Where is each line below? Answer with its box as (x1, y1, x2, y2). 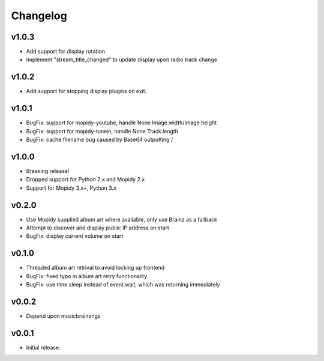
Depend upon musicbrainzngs (26, 312, 101, 320)
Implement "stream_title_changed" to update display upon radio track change (26, 56, 218, 63)
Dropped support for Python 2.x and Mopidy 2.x (26, 176, 145, 183)
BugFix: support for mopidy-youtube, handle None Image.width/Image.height (26, 119, 217, 126)
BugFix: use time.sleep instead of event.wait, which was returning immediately (26, 281, 220, 288)
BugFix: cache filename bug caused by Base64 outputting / (26, 136, 173, 144)
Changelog (11, 9, 67, 22)
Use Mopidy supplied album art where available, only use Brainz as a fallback (26, 216, 218, 223)
